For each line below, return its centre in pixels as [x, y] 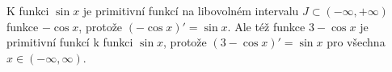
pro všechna [356, 42]
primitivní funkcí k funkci [70, 42]
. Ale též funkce [266, 26]
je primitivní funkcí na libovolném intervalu [191, 10]
